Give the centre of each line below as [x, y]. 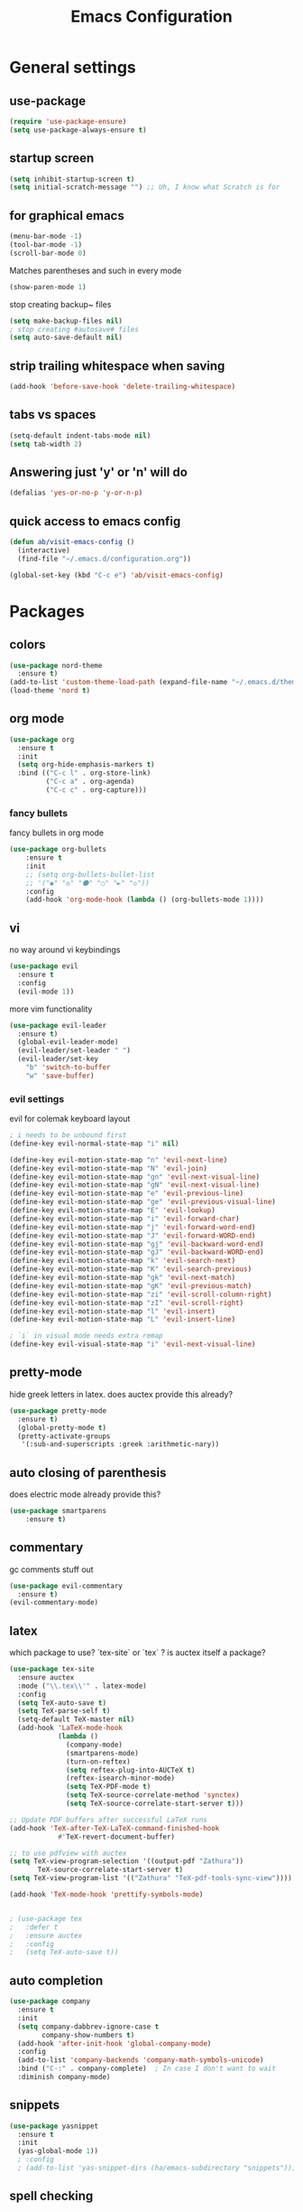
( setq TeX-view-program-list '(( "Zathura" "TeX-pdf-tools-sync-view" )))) [151, 1878]
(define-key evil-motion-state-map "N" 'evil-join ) [108, 1168]
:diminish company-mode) [64, 2077]
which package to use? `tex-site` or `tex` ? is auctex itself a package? [138, 1652]
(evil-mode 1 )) [46, 992]
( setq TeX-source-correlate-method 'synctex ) [153, 1795]
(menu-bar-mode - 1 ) [46, 237]
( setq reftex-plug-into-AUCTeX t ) [131, 1770]
